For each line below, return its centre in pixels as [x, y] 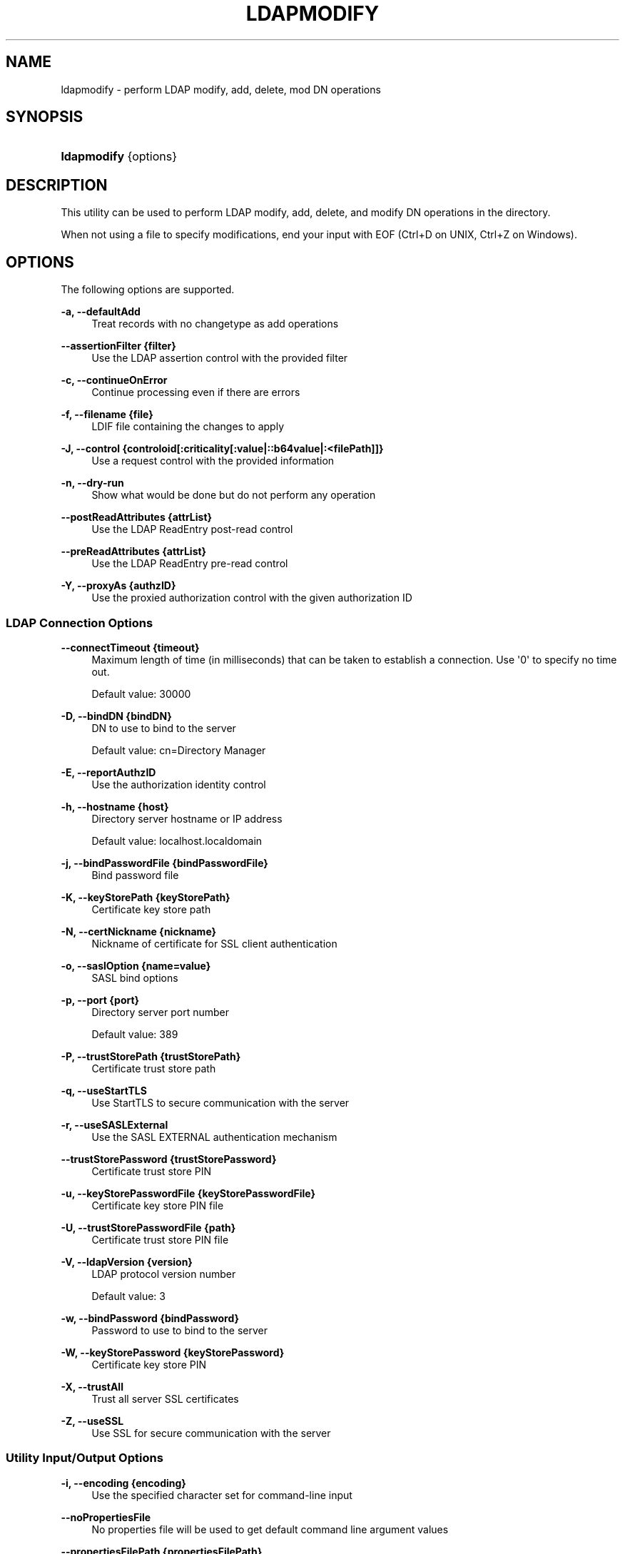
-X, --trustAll [92, 1386]
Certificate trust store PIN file [160, 1239]
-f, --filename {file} [107, 415]
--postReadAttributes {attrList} [137, 517]
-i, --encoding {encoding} [123, 1483]
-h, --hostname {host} [115, 806]
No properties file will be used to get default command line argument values [270, 1529]
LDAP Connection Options [80, 623]
